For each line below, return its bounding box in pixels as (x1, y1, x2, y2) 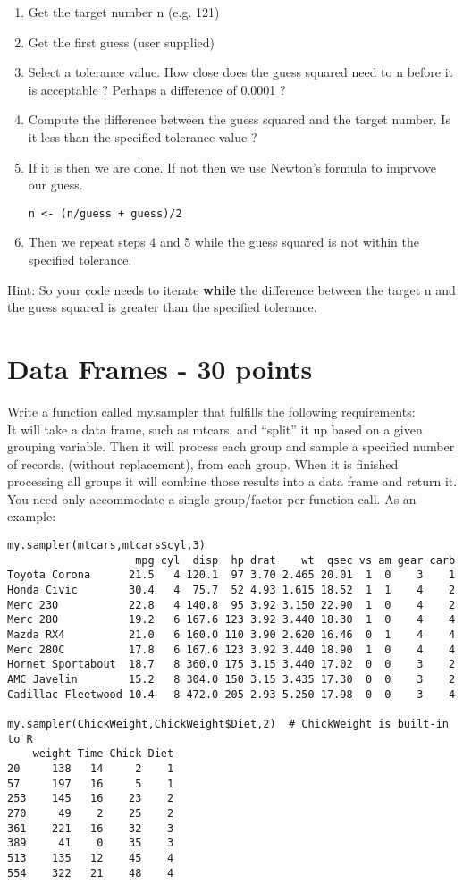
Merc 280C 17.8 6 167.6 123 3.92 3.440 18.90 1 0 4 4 (7, 643, 456, 656)
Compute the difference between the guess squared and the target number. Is (28, 110, 450, 129)
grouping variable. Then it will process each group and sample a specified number (7, 437, 455, 456)
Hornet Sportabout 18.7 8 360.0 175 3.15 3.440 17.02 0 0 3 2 (7, 658, 456, 671)
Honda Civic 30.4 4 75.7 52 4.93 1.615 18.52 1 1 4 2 (7, 584, 456, 597)
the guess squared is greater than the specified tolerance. (7, 298, 317, 316)
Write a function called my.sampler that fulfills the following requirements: (7, 401, 416, 420)
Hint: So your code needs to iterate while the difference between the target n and (7, 280, 456, 299)
